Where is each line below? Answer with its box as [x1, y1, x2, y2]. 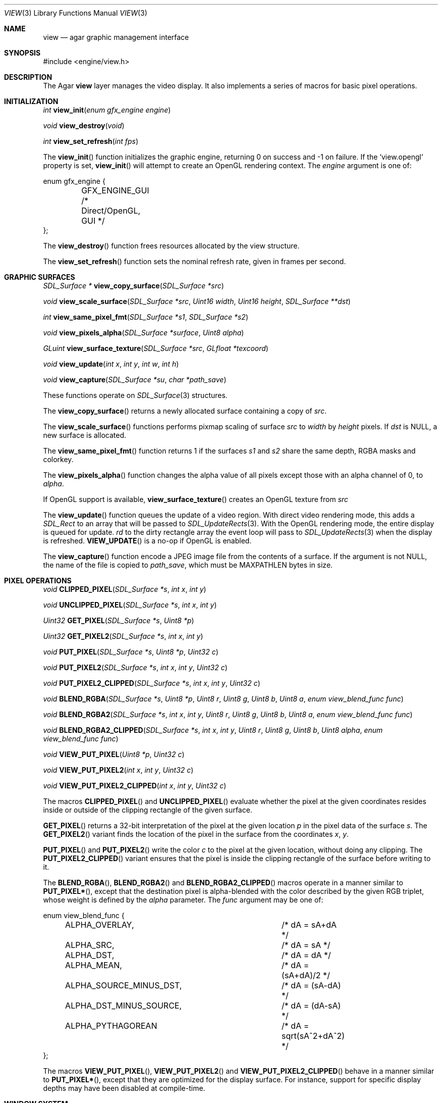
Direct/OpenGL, [81, 206, 141, 216]
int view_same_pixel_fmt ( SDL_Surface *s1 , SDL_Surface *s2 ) [43, 313, 249, 321]
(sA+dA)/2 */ [282, 970, 330, 980]
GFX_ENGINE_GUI [81, 185, 149, 195]
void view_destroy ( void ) [43, 121, 125, 130]
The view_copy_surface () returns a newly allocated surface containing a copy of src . [43, 407, 327, 415]
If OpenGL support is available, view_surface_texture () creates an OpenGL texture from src [43, 495, 349, 504]
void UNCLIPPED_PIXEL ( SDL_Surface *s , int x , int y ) [43, 600, 217, 609]
